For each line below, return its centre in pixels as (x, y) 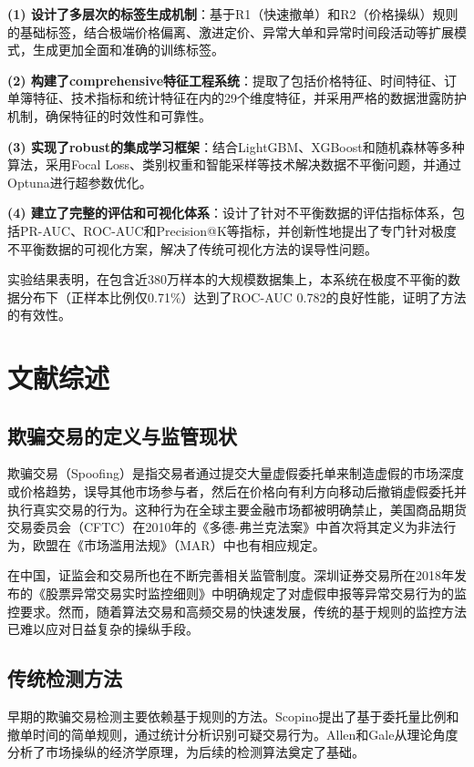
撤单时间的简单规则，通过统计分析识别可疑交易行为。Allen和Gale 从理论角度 (233, 734)
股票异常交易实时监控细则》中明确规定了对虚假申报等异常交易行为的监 (256, 593)
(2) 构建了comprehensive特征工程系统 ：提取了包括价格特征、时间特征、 (226, 80)
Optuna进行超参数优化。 (80, 182)
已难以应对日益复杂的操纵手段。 (103, 629)
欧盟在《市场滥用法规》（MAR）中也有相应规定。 (179, 544)
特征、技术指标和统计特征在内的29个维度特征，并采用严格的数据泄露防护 (249, 98)
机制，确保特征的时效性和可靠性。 (109, 115)
